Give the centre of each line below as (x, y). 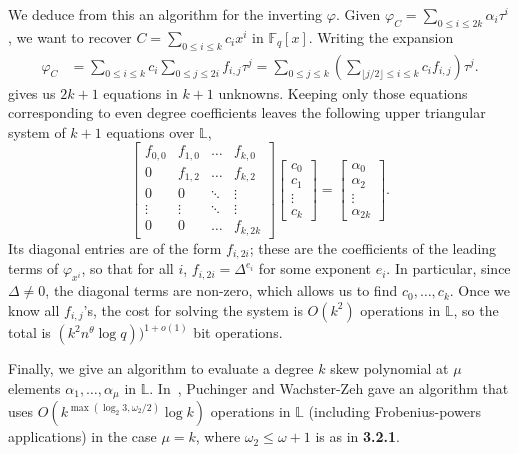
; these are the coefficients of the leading (373, 247)
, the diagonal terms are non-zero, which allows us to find (221, 290)
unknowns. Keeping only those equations (343, 92)
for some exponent (314, 268)
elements (34, 387)
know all (34, 309)
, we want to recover (70, 36)
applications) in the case (82, 436)
